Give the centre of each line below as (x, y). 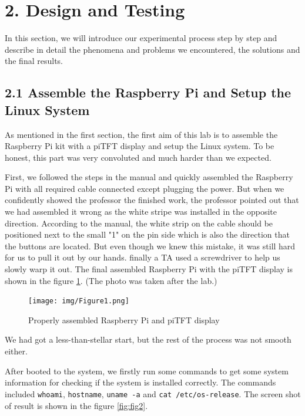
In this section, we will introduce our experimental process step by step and (141, 38)
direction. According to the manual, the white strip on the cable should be (139, 223)
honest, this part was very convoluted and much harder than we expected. (138, 157)
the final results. (34, 61)
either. (16, 351)
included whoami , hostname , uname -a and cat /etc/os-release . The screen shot (153, 393)
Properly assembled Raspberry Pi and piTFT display (124, 319)
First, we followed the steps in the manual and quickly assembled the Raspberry (149, 177)
